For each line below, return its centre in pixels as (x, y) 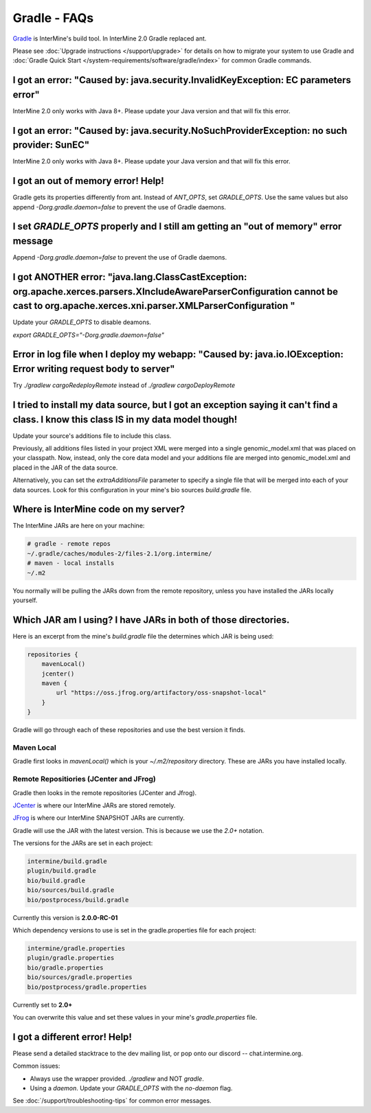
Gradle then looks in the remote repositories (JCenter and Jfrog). (105, 792)
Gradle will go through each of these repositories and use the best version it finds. (129, 730)
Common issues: (36, 1066)
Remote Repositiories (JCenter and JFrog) (84, 779)
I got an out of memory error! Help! (88, 181)
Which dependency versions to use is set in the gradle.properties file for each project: (135, 930)
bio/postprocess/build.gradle (78, 900)
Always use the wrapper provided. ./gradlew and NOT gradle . (117, 1079)
